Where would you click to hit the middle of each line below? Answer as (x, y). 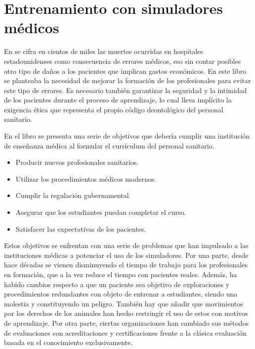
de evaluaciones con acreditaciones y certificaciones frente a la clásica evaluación (125, 332)
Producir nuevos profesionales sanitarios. (77, 162)
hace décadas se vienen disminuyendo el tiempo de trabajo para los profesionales (126, 265)
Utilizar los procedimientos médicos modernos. (86, 178)
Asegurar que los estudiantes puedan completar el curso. (101, 212)
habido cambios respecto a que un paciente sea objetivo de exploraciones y (117, 284)
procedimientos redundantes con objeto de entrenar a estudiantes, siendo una (121, 294)
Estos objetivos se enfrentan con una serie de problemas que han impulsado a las (126, 245)
